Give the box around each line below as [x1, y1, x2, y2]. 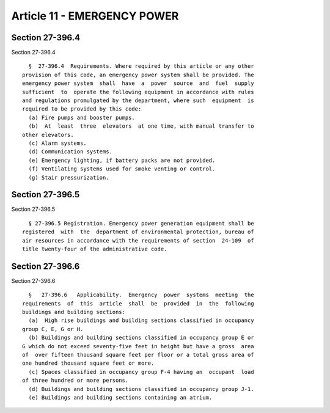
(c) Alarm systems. [28, 139, 87, 147]
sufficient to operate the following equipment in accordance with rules [22, 89, 254, 95]
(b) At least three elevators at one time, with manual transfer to [28, 123, 254, 130]
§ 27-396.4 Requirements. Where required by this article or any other [28, 63, 254, 70]
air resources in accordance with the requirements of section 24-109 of [22, 237, 254, 244]
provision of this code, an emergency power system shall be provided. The [22, 71, 254, 78]
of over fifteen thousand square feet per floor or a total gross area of [22, 351, 254, 359]
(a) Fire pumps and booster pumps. [28, 114, 136, 121]
